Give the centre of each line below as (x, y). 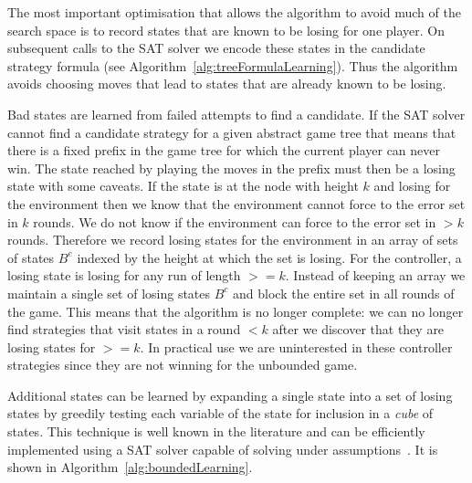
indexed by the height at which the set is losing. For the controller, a (269, 257)
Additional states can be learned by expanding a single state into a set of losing (230, 395)
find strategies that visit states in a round (124, 329)
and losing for (412, 186)
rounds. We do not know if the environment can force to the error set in (235, 221)
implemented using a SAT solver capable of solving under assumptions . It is (223, 449)
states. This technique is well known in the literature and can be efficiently (216, 431)
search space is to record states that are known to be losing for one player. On (226, 30)
